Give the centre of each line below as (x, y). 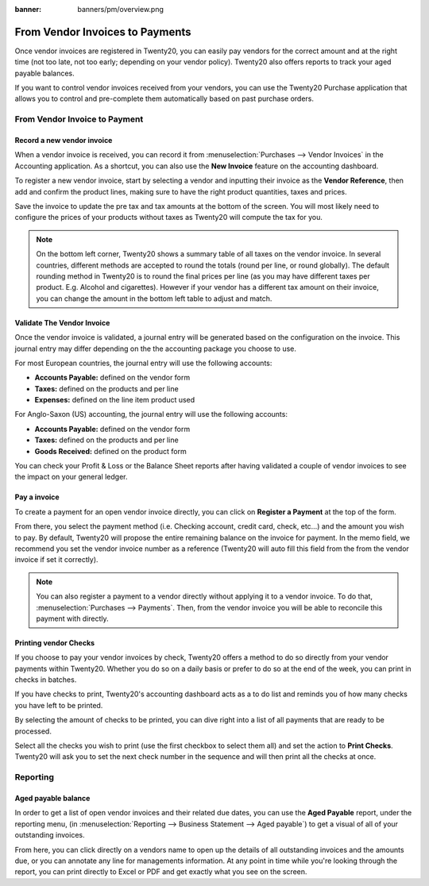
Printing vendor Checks (55, 642)
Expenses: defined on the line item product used (115, 400)
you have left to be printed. (59, 705)
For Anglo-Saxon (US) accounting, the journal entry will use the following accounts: (151, 414)
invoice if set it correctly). (56, 560)
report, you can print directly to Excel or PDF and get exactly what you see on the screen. (161, 872)
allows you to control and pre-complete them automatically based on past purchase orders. (164, 98)
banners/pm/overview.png (121, 9)
